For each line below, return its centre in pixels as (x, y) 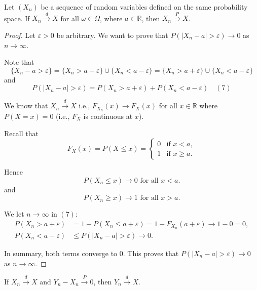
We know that (26, 106)
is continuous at (108, 116)
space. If (17, 18)
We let (14, 214)
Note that (19, 62)
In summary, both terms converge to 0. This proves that (91, 253)
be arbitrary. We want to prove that (112, 35)
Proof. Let (20, 35)
